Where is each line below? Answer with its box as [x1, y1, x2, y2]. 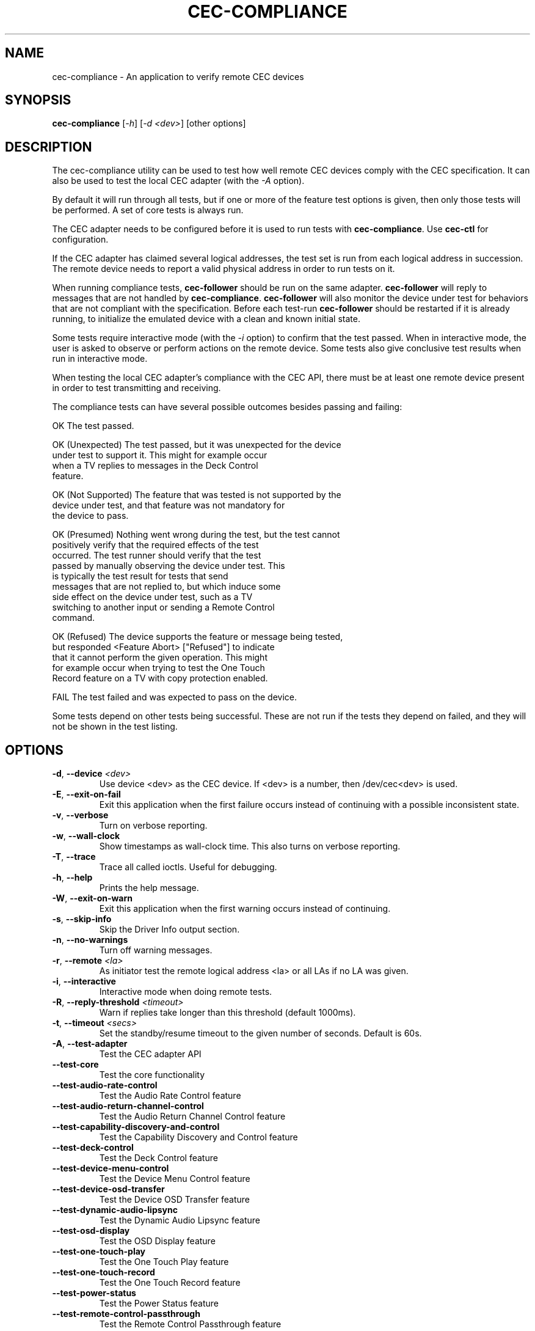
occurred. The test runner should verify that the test [52, 550, 261, 561]
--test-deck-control [52, 1142, 134, 1153]
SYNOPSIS [5, 92, 71, 108]
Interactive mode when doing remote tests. [99, 986, 272, 997]
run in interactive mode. [52, 353, 148, 364]
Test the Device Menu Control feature [99, 1173, 250, 1184]
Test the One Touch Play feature [99, 1256, 229, 1267]
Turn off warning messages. [99, 945, 213, 956]
